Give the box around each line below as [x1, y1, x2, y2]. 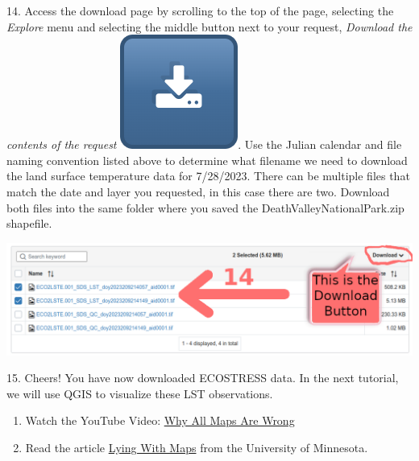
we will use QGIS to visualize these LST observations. [6, 385, 273, 401]
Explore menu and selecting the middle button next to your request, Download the [6, 18, 413, 35]
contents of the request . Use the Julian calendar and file [6, 136, 402, 153]
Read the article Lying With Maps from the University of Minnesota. [25, 438, 368, 455]
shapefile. [6, 215, 52, 232]
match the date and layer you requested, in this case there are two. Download [6, 183, 390, 200]
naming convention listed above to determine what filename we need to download [6, 151, 408, 168]
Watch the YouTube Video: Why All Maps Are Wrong [25, 412, 295, 429]
